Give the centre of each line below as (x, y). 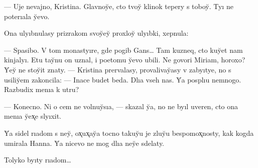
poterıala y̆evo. (27, 16)
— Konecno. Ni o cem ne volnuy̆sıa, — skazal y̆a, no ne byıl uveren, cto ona (121, 106)
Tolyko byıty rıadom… (38, 160)
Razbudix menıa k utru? (42, 89)
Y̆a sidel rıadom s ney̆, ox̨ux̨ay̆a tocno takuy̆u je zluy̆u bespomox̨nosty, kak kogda (129, 133)
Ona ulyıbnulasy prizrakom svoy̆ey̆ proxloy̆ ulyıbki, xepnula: (96, 33)
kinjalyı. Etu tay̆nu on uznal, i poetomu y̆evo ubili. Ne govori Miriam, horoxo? (125, 60)
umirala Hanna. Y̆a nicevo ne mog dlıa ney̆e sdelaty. (84, 143)
